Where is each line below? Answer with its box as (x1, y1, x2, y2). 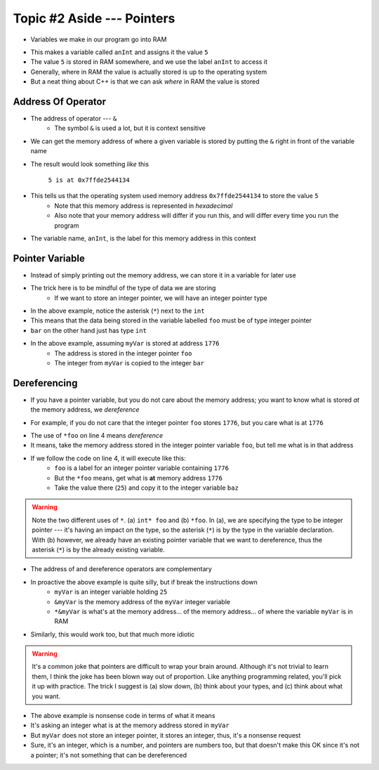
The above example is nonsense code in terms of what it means (30, 712, 215, 720)
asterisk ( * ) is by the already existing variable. (32, 545, 165, 554)
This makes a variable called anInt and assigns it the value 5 (30, 48, 208, 56)
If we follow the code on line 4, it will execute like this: (30, 454, 186, 462)
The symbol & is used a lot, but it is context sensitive (54, 124, 206, 133)
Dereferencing (13, 377, 78, 389)
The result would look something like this (30, 159, 149, 168)
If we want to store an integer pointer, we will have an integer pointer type (54, 294, 268, 302)
